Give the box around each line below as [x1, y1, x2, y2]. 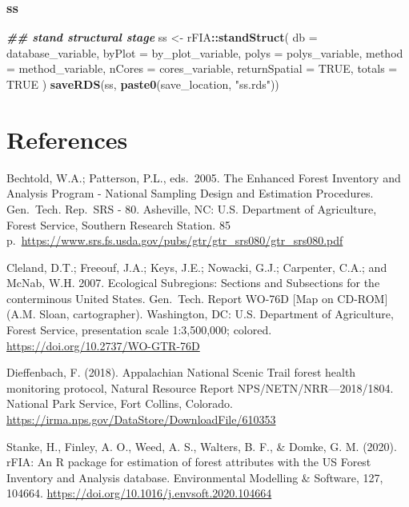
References [6, 122, 128, 155]
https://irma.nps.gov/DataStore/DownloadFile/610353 [6, 411, 276, 428]
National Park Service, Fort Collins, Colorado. [6, 395, 233, 412]
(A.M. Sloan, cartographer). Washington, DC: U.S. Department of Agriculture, [6, 305, 394, 322]
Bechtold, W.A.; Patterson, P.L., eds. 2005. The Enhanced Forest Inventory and [6, 169, 401, 186]
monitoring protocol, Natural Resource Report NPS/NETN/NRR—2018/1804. [6, 379, 394, 396]
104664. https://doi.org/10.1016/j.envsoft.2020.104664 [6, 485, 272, 501]
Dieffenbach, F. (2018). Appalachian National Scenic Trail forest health [6, 364, 356, 381]
